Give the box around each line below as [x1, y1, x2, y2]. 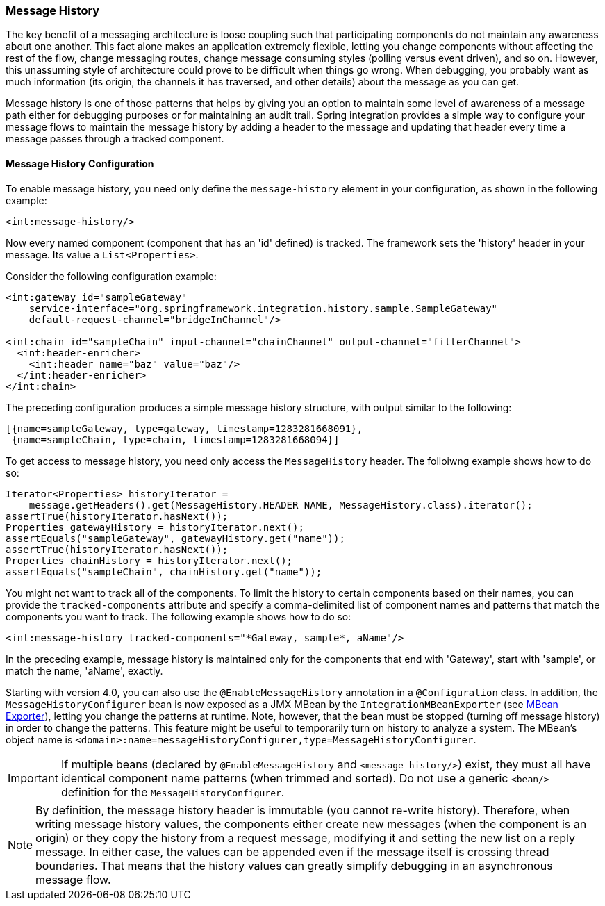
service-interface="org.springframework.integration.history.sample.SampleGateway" [28, 302, 498, 314]
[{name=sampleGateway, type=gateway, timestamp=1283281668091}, [6, 422, 363, 434]
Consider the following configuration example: [6, 270, 217, 282]
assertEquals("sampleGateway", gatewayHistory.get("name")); [6, 532, 345, 544]
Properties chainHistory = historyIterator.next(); [6, 554, 293, 566]
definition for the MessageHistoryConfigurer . [60, 784, 285, 799]
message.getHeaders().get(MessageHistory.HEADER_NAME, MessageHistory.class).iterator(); [28, 499, 533, 511]
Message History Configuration [6, 157, 154, 170]
